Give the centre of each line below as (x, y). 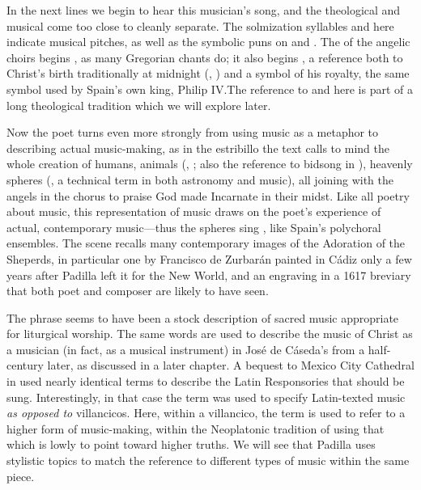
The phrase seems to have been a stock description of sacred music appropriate (203, 317)
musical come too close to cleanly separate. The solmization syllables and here (200, 25)
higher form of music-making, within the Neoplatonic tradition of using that (196, 428)
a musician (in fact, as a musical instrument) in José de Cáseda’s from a (186, 349)
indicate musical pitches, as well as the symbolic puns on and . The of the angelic (208, 42)
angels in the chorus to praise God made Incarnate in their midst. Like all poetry (208, 195)
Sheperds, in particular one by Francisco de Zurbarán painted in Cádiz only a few (209, 258)
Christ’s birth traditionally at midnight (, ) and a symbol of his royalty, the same (208, 73)
